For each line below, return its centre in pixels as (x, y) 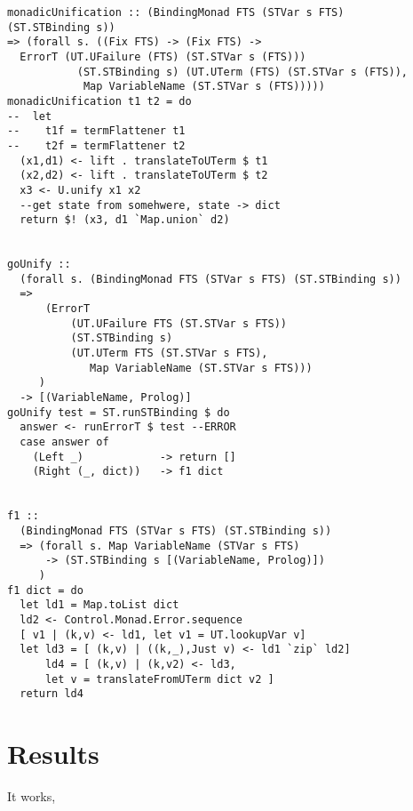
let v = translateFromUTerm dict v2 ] (159, 679)
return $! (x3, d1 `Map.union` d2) (125, 220)
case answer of (64, 442)
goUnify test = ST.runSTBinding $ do (119, 412)
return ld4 (52, 694)
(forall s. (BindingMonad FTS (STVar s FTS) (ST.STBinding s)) (210, 279)
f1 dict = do (45, 590)
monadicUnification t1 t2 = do (99, 101)
